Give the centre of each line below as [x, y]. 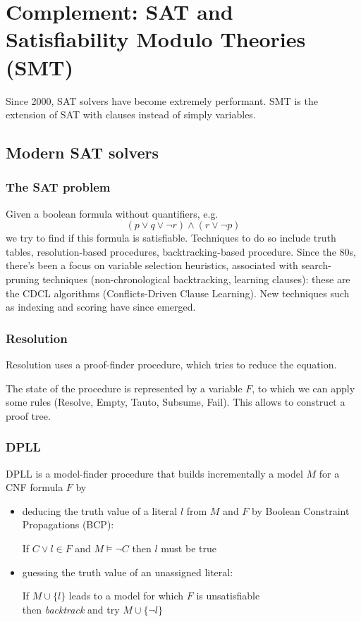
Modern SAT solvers [82, 153]
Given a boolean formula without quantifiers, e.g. [112, 213]
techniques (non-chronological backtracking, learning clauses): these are [196, 279]
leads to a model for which [126, 596]
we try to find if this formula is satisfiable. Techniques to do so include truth [171, 238]
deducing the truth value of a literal [100, 510]
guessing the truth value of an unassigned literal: [128, 572]
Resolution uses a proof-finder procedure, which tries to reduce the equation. [171, 365]
